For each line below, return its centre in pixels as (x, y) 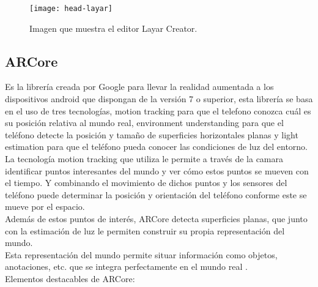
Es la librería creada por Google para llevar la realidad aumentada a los (139, 87)
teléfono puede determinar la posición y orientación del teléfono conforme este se (156, 194)
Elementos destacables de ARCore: (70, 278)
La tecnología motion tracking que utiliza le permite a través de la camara (144, 159)
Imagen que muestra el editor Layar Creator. (113, 28)
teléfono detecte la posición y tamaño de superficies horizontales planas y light (152, 134)
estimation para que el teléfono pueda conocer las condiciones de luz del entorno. (156, 147)
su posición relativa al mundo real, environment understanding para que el (144, 123)
